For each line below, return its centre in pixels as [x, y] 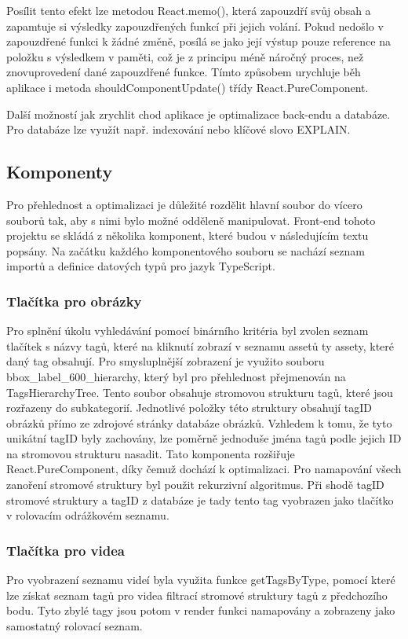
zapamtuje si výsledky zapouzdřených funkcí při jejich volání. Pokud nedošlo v [195, 26]
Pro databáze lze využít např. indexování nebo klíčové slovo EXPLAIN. [178, 129]
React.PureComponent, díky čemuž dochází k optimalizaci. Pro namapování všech [204, 469]
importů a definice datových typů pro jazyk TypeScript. [141, 266]
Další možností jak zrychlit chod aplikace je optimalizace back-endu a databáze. [199, 114]
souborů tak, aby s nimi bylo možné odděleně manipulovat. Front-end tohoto [191, 220]
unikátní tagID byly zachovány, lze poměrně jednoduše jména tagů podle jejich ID [204, 438]
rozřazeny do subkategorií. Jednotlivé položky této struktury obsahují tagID [189, 408]
